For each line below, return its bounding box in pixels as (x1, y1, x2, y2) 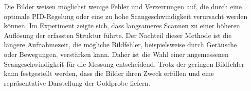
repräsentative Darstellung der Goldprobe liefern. (4, 77, 150, 88)
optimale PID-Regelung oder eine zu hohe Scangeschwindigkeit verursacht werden (4, 11, 248, 21)
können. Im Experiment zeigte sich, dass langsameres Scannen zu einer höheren (4, 20, 240, 31)
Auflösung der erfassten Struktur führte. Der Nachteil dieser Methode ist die (4, 30, 232, 40)
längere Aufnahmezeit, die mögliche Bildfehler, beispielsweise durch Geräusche (4, 39, 237, 50)
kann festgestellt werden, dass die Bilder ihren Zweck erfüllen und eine (4, 68, 214, 78)
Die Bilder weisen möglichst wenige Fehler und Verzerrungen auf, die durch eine (4, 1, 242, 11)
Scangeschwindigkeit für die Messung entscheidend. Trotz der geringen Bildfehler (4, 58, 245, 69)
